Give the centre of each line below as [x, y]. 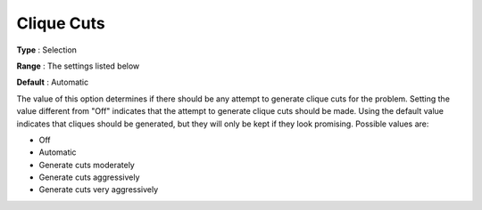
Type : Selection [47, 50]
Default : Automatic [53, 82]
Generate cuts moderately [87, 165]
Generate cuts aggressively [89, 177]
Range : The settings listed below [78, 66]
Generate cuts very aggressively [99, 190]
